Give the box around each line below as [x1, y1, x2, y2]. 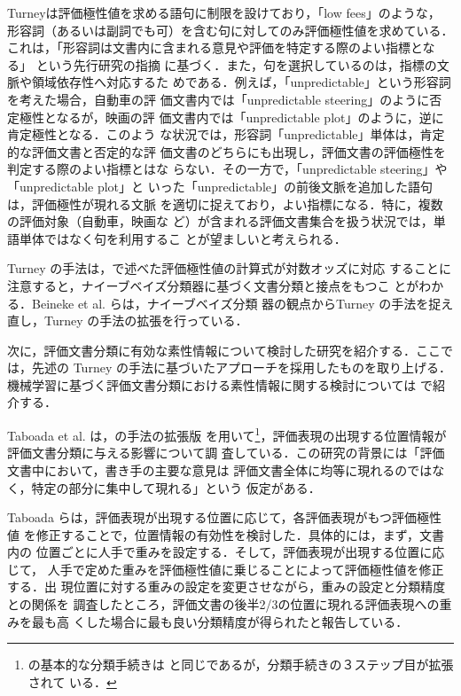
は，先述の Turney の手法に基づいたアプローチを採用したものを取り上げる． [7, 358, 451, 377]
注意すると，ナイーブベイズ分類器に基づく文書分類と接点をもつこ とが [7, 276, 419, 294]
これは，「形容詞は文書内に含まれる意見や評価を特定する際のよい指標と [7, 38, 423, 57]
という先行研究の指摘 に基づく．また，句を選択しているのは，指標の [35, 55, 437, 74]
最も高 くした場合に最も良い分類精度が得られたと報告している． [31, 612, 409, 630]
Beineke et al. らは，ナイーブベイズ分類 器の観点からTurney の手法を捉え [31, 293, 454, 312]
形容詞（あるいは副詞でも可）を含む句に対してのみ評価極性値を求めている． [7, 20, 454, 39]
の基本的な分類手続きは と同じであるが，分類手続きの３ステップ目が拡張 [27, 655, 454, 674]
